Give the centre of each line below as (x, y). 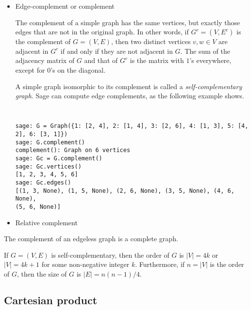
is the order (227, 264)
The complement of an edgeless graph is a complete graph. (91, 239)
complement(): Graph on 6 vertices (73, 150)
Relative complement (46, 222)
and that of (101, 60)
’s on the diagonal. (78, 70)
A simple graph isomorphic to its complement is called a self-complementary (129, 86)
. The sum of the (205, 51)
